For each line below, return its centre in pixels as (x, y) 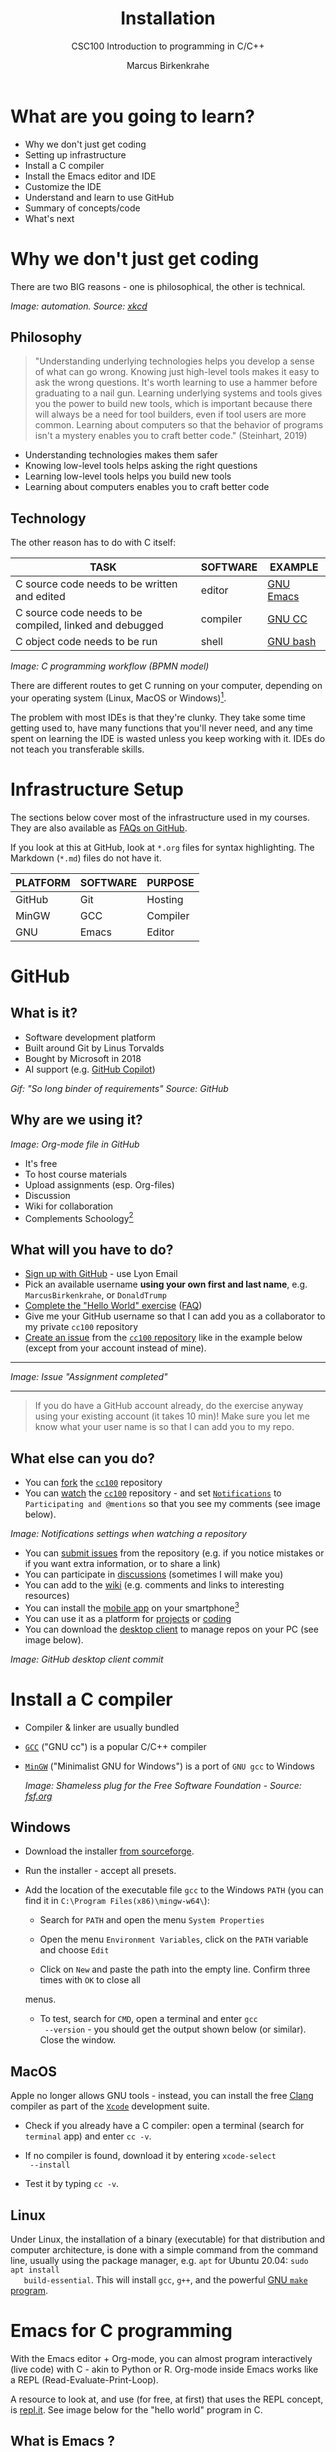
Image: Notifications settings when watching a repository (128, 1533)
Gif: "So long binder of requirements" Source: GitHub (119, 1088)
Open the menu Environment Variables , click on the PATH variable (174, 1939)
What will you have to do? (92, 1249)
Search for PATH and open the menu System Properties (152, 1920)
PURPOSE (170, 882)
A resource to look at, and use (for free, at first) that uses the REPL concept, (167, 2399)
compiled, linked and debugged (89, 625)
